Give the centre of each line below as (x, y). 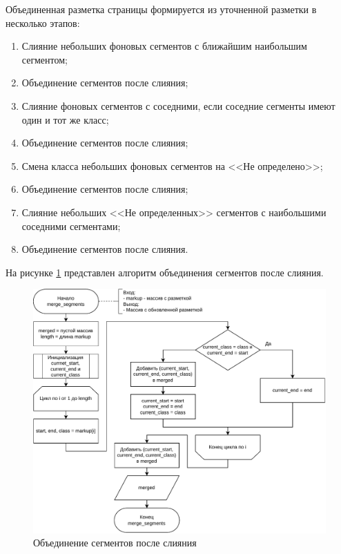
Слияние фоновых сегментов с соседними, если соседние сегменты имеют (178, 105)
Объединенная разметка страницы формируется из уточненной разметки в (161, 9)
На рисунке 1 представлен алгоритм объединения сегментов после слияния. (165, 272)
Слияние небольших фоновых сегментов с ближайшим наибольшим (164, 46)
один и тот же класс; (65, 119)
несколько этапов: (43, 22)
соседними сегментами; (71, 226)
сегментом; (45, 59)
